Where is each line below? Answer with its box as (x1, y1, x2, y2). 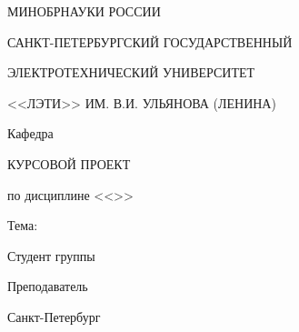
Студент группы (7, 246, 95, 265)
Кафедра (7, 124, 54, 143)
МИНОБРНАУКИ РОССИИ (7, 2, 161, 20)
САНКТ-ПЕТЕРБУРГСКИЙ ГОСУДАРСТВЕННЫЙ (7, 32, 293, 51)
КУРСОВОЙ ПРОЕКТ (7, 154, 131, 173)
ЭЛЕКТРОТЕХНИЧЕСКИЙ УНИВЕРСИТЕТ (7, 63, 255, 82)
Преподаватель (7, 277, 88, 296)
